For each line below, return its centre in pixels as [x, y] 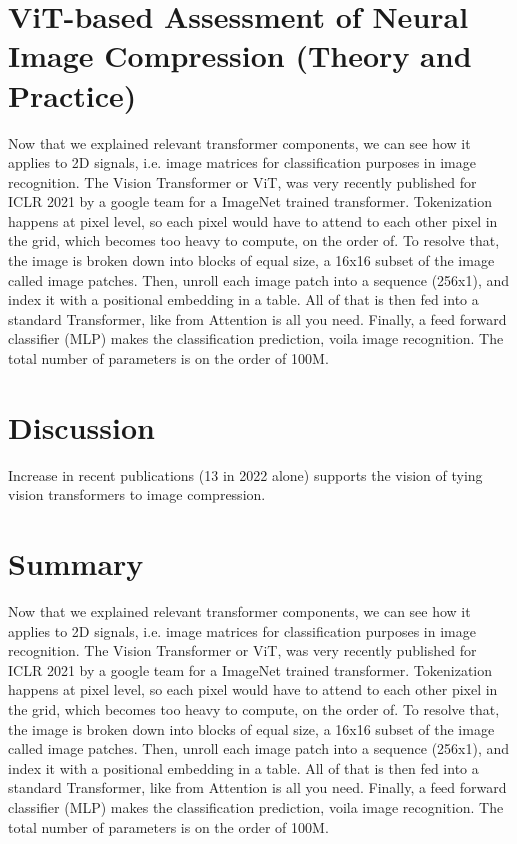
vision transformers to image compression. [137, 494]
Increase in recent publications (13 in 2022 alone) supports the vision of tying [245, 474]
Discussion [81, 426]
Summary [76, 563]
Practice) [72, 94]
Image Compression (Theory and [240, 55]
